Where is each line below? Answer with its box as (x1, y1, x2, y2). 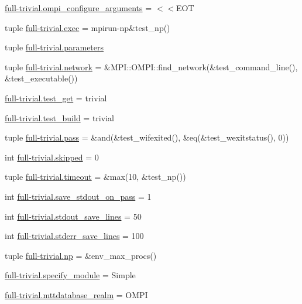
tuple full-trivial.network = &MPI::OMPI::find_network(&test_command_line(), (5, 60, 298, 73)
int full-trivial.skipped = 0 (5, 151, 99, 163)
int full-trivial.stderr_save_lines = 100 (5, 230, 144, 242)
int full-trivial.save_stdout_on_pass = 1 (5, 190, 152, 202)
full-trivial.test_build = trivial (5, 111, 114, 124)
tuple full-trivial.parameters (5, 41, 104, 53)
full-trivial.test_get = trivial (5, 91, 107, 104)
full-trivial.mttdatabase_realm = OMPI (5, 288, 148, 300)
